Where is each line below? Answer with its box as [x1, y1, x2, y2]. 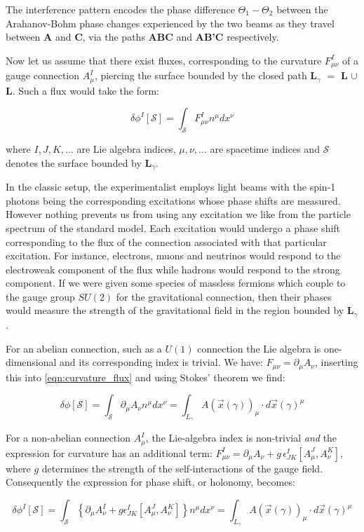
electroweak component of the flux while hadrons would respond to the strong [6, 261, 340, 276]
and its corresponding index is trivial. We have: [60, 355, 263, 369]
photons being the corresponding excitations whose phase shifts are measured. [6, 193, 341, 207]
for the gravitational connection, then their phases [116, 289, 332, 303]
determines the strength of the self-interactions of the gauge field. [41, 461, 323, 475]
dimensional [6, 355, 57, 369]
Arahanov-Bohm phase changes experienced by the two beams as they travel [6, 15, 335, 30]
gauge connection [6, 68, 79, 83]
